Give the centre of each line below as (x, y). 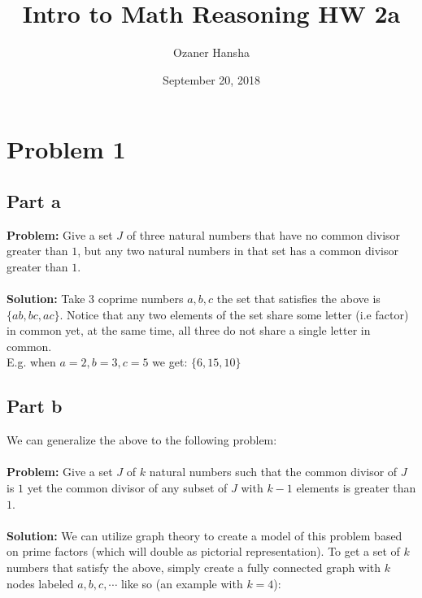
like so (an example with (182, 583)
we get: (170, 362)
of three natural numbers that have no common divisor (263, 234)
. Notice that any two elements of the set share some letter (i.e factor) (234, 314)
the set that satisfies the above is (298, 299)
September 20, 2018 (211, 79)
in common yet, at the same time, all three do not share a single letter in (189, 330)
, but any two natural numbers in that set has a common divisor (238, 251)
